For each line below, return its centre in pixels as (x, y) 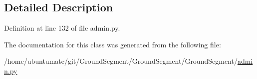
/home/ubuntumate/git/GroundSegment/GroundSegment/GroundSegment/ (121, 61)
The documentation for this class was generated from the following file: (113, 44)
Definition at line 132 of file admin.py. (62, 28)
